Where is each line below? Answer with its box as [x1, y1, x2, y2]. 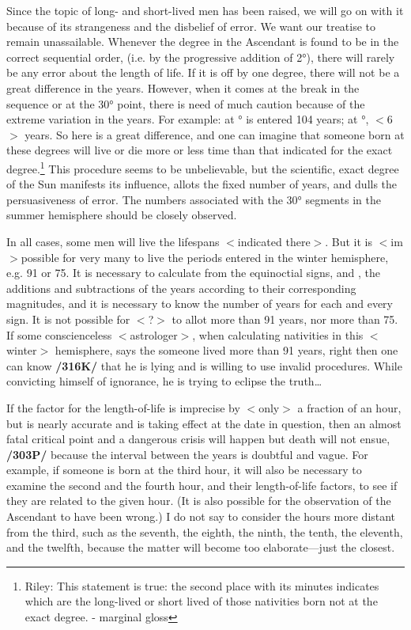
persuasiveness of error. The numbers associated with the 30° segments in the [6, 191, 381, 207]
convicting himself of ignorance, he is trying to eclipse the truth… [6, 373, 322, 389]
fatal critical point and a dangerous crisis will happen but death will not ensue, [6, 431, 390, 447]
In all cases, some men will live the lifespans [6, 233, 220, 249]
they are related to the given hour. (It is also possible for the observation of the [6, 492, 391, 509]
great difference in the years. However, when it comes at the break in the [6, 79, 360, 96]
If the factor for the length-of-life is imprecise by [6, 399, 240, 416]
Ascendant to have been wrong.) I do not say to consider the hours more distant [6, 508, 396, 525]
